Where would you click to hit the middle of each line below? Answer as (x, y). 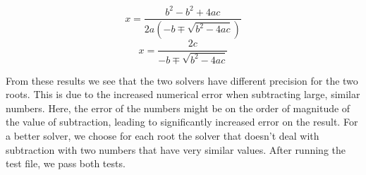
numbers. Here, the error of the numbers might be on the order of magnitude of (178, 108)
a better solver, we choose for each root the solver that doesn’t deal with (163, 135)
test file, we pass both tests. (66, 163)
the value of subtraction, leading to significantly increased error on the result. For (182, 122)
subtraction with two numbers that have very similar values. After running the (176, 149)
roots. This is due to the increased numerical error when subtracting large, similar (183, 94)
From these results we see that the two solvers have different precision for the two (182, 80)
